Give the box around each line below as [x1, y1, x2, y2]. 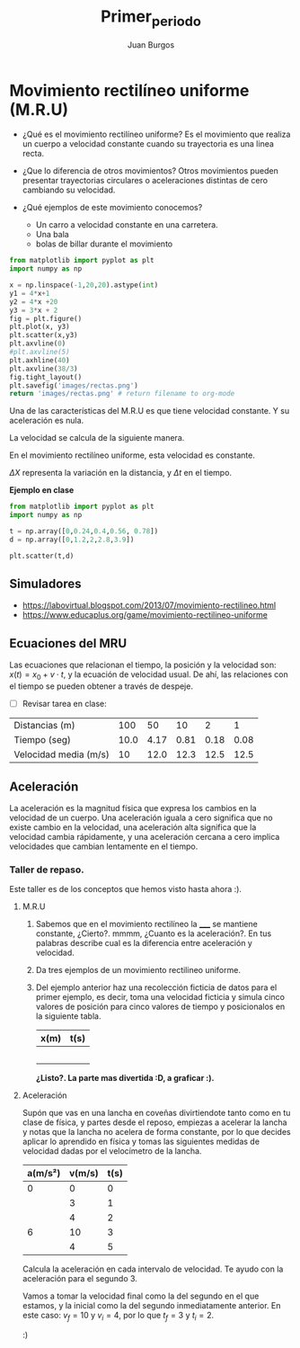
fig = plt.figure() [9, 314, 83, 323]
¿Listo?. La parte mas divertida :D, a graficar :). [35, 1073, 215, 1084]
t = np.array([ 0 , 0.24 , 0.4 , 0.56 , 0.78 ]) [9, 527, 159, 536]
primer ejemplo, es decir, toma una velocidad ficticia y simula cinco [35, 992, 286, 1003]
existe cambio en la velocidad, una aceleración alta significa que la [9, 821, 257, 833]
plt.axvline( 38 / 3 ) [9, 364, 78, 373]
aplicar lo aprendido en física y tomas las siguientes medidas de [22, 1136, 260, 1147]
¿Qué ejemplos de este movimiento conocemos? [22, 202, 203, 213]
